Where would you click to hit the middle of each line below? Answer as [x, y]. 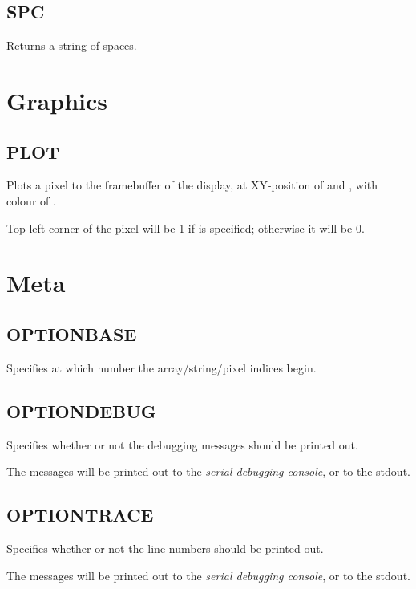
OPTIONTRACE [80, 515]
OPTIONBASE [72, 333]
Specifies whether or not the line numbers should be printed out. [165, 548]
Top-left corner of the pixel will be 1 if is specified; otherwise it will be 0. [186, 227]
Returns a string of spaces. [72, 45]
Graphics [57, 100]
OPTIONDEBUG [81, 410]
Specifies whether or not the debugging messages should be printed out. [182, 444]
